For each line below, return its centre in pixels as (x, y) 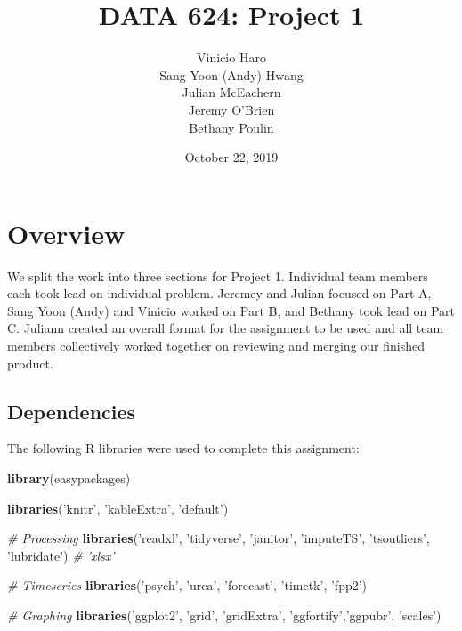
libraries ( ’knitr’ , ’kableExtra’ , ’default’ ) (118, 508)
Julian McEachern (231, 92)
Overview (66, 233)
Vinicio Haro (231, 57)
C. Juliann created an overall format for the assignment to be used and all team (226, 328)
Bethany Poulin (231, 127)
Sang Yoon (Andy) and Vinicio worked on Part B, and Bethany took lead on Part (231, 310)
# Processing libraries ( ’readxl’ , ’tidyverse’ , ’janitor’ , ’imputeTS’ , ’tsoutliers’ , (219, 538)
